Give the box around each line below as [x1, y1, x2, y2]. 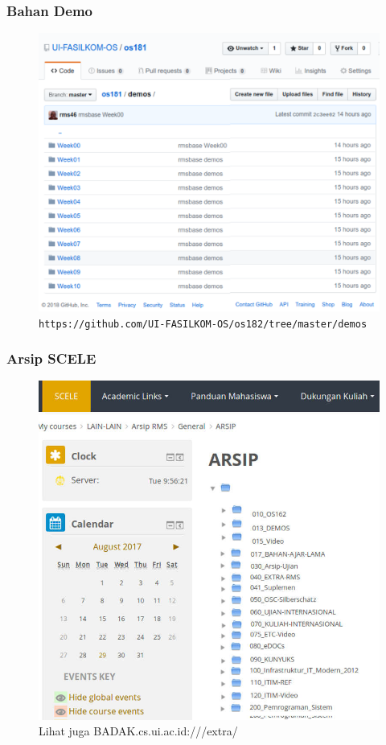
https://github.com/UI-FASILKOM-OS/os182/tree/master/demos [39, 318, 368, 330]
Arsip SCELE [6, 348, 96, 368]
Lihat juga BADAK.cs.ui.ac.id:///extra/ [39, 722, 238, 739]
